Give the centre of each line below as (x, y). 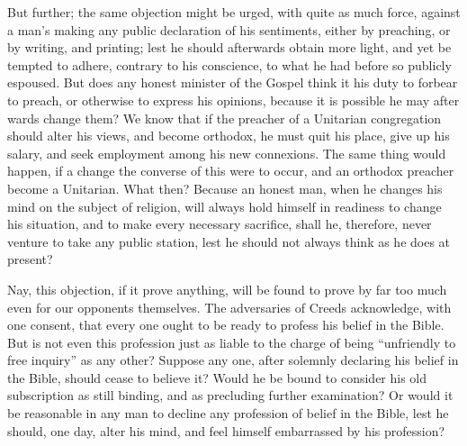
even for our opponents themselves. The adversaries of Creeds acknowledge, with (229, 307)
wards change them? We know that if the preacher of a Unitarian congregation (225, 118)
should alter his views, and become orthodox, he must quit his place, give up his (229, 136)
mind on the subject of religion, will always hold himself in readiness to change (225, 206)
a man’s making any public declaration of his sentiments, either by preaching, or (229, 29)
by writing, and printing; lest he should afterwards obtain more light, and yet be (229, 47)
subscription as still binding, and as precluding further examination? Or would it (230, 395)
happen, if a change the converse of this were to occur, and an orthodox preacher (231, 171)
